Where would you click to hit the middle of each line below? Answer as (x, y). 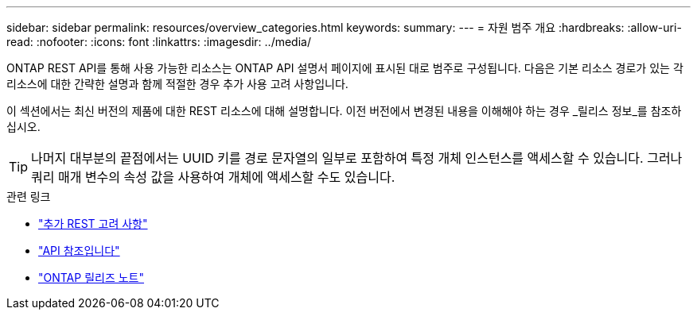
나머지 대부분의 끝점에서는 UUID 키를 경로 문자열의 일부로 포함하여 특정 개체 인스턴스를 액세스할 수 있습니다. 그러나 (357, 158)
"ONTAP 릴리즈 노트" (92, 277)
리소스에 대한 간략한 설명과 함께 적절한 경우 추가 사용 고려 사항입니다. (177, 84)
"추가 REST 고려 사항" (93, 224)
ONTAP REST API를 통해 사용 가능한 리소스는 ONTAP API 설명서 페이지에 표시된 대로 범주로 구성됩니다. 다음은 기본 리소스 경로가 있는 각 (345, 68)
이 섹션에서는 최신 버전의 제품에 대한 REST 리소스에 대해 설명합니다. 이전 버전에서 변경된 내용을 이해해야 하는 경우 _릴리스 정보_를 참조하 (344, 111)
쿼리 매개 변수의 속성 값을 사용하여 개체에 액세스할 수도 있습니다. (213, 177)
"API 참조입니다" (79, 250)
